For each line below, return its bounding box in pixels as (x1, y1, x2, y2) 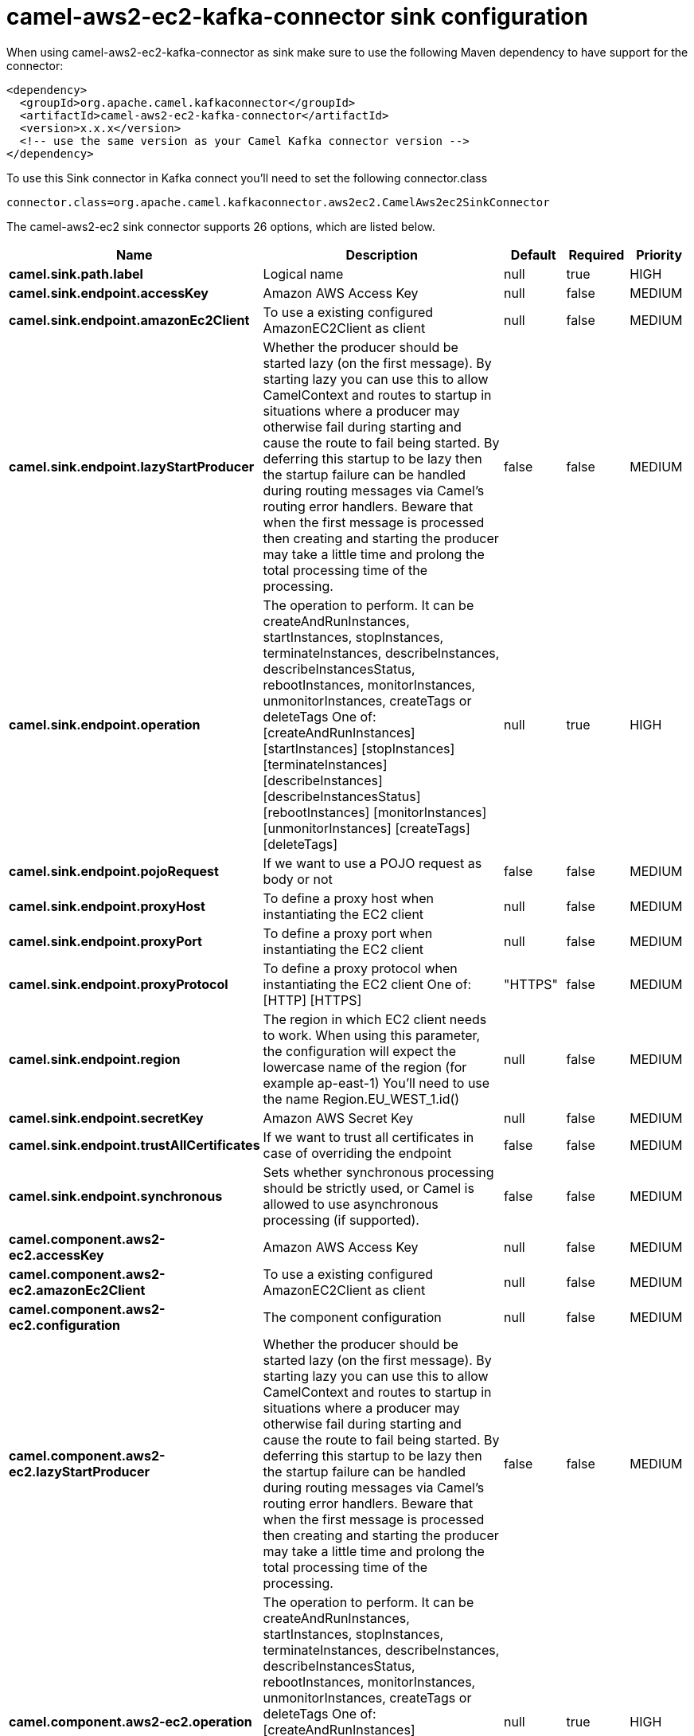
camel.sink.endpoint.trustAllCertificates (9, 1136, 260, 1153)
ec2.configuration (9, 1316, 121, 1333)
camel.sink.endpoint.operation (9, 716, 201, 733)
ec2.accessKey (9, 1246, 104, 1263)
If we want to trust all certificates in (263, 1128, 474, 1145)
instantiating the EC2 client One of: (263, 976, 472, 992)
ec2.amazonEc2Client (9, 1281, 146, 1298)
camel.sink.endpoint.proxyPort (9, 933, 202, 949)
